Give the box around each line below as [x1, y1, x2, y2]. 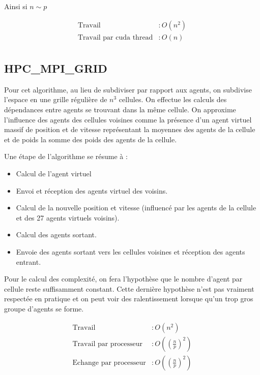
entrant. [16, 256, 41, 267]
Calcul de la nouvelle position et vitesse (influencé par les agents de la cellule [16, 202, 256, 213]
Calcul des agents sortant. [16, 229, 97, 240]
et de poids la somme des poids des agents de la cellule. [4, 134, 177, 144]
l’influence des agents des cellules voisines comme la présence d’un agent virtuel [4, 114, 252, 124]
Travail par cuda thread [77, 34, 153, 41]
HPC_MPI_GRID [4, 60, 107, 76]
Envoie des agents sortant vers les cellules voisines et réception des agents [16, 246, 245, 257]
